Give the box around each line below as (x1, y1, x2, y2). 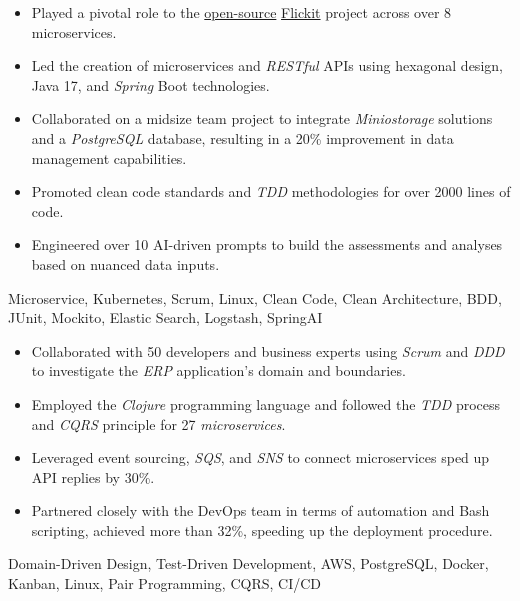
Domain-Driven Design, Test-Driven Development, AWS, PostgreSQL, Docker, (8, 553, 489, 574)
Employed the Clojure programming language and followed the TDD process (31, 393, 501, 414)
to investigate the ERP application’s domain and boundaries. (31, 360, 406, 381)
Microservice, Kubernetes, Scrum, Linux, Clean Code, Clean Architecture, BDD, (8, 287, 502, 308)
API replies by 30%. (31, 466, 155, 487)
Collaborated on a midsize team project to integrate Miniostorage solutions (31, 108, 493, 129)
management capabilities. (31, 147, 187, 168)
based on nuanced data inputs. (31, 253, 220, 274)
